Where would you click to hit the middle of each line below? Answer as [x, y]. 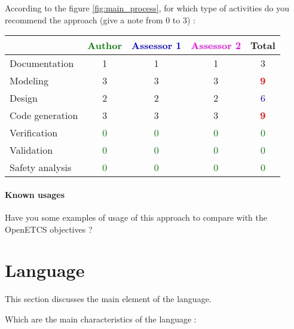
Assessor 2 [216, 45]
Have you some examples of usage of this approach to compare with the [136, 217]
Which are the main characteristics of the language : [101, 319]
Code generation [44, 115]
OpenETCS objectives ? [49, 229]
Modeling [29, 81]
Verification [34, 133]
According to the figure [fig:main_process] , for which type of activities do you [147, 8]
